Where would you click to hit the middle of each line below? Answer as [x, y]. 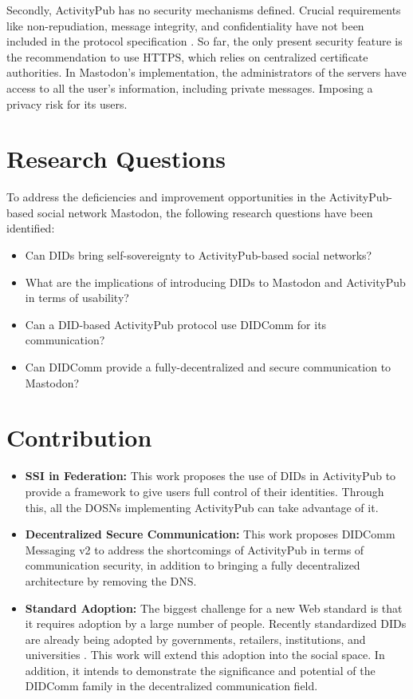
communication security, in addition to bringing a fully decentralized [193, 565]
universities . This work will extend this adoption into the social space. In [205, 655]
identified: [31, 228]
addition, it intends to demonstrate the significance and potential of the [200, 670]
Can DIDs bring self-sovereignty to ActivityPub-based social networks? [199, 255]
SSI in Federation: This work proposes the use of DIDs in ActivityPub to [210, 476]
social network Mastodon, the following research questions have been [205, 212]
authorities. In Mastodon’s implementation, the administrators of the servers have [206, 72]
